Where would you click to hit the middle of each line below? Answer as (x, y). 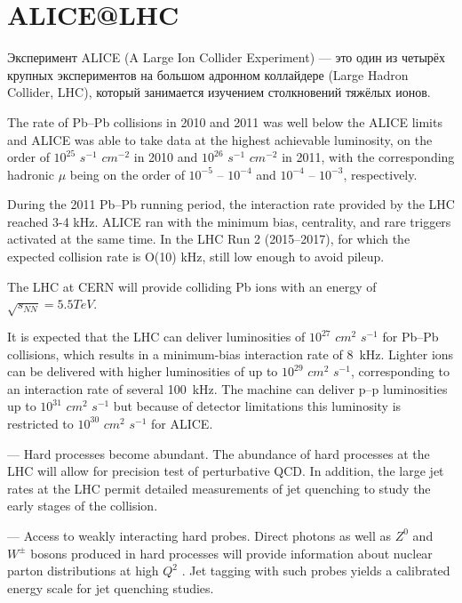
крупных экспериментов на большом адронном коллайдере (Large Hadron (208, 74)
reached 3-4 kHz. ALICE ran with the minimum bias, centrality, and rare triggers (229, 221)
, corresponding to (400, 371)
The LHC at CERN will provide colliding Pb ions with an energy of (192, 286)
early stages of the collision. (83, 506)
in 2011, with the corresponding (368, 157)
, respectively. (380, 174)
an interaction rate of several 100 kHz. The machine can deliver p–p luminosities (227, 388)
